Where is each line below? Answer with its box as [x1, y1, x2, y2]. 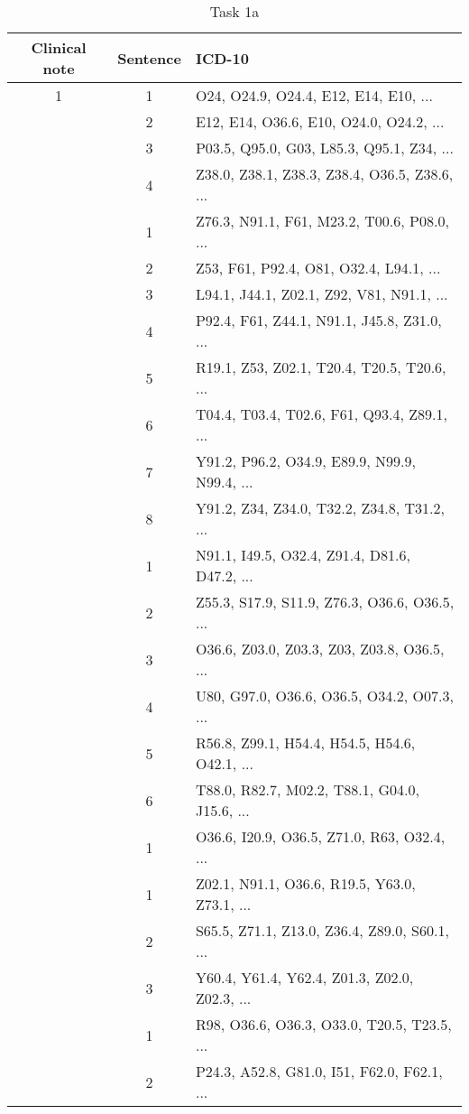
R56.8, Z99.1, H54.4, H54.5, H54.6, [195, 732, 416, 753]
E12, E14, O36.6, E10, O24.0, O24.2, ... [195, 111, 445, 132]
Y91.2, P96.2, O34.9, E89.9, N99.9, [195, 450, 417, 471]
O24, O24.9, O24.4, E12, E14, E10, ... [195, 85, 433, 106]
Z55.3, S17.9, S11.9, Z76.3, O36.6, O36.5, [195, 591, 455, 612]
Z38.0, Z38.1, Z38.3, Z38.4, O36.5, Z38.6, [195, 163, 454, 184]
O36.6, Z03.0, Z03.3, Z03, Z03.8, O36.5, [195, 638, 445, 659]
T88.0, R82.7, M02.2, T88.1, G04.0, [195, 779, 419, 800]
